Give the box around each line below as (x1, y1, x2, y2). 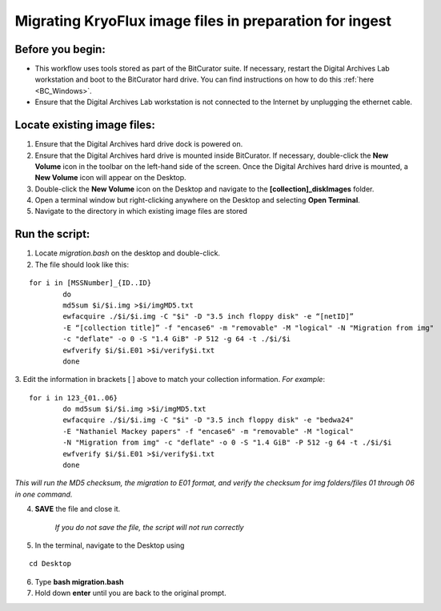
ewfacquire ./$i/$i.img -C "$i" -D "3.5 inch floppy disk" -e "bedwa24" (62, 416, 355, 424)
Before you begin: (14, 42, 106, 56)
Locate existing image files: (14, 119, 155, 132)
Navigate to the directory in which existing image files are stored (34, 207, 248, 216)
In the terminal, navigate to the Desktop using (34, 541, 185, 550)
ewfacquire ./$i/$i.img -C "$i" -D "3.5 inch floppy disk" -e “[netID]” (62, 312, 355, 321)
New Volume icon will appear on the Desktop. (34, 173, 187, 183)
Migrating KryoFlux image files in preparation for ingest (14, 12, 392, 30)
